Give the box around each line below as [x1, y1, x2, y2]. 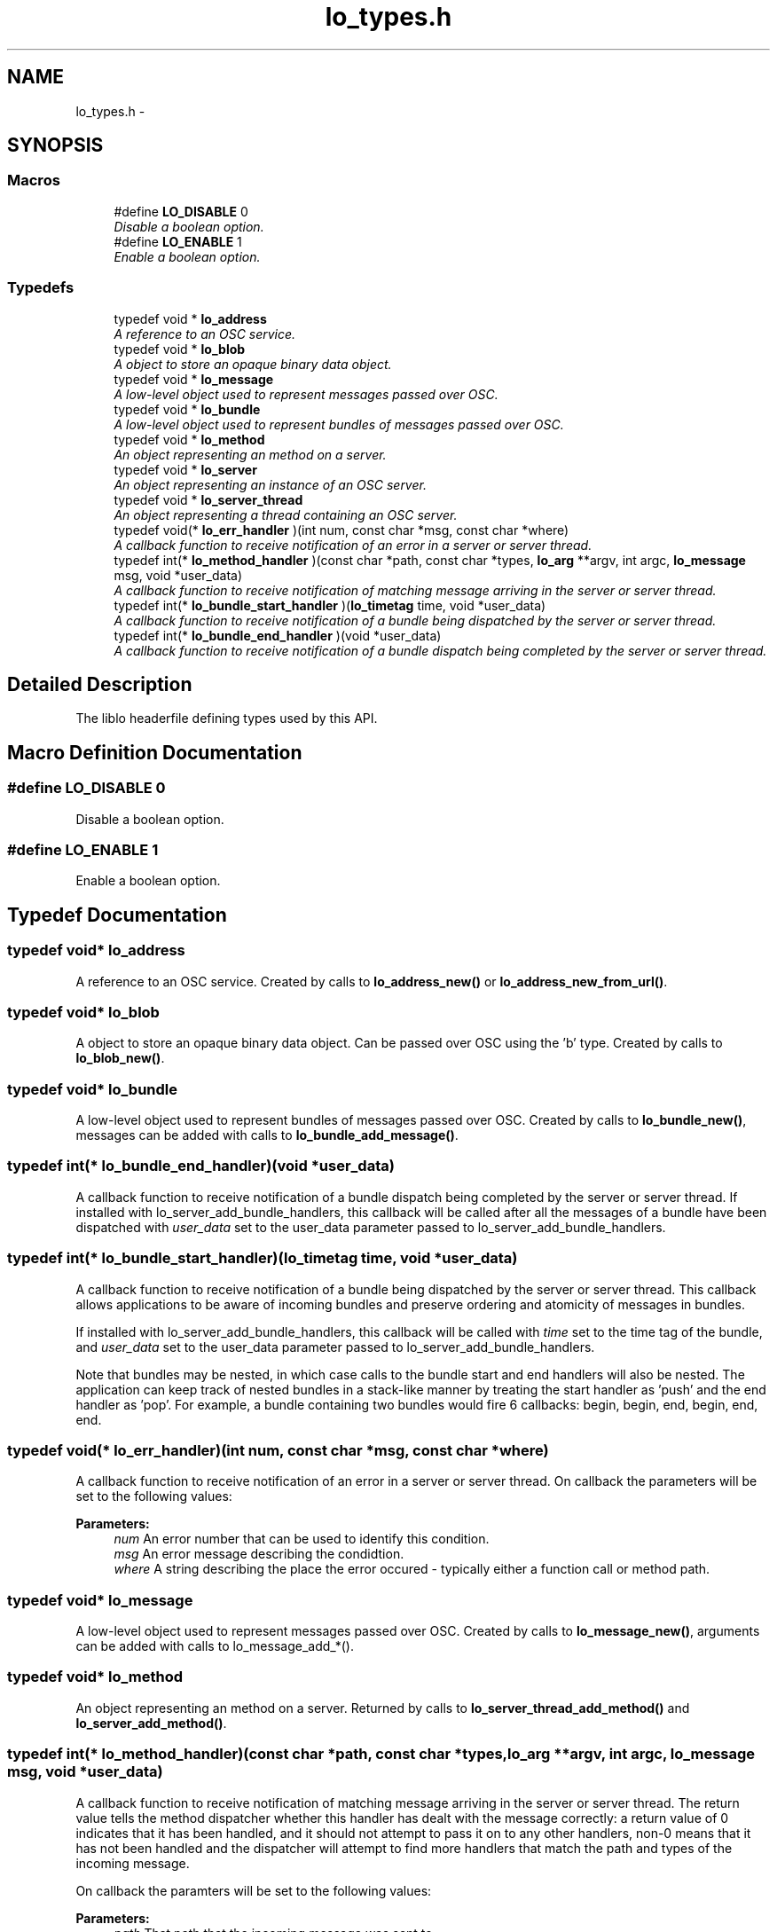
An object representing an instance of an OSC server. [114, 476, 427, 492]
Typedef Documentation [7, 903, 227, 926]
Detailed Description [7, 672, 192, 695]
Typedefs [7, 279, 75, 297]
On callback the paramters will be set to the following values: [75, 1882, 432, 1898]
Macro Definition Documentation [7, 741, 302, 764]
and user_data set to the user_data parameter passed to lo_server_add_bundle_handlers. [75, 1339, 595, 1355]
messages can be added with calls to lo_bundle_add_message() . [75, 1127, 459, 1143]
